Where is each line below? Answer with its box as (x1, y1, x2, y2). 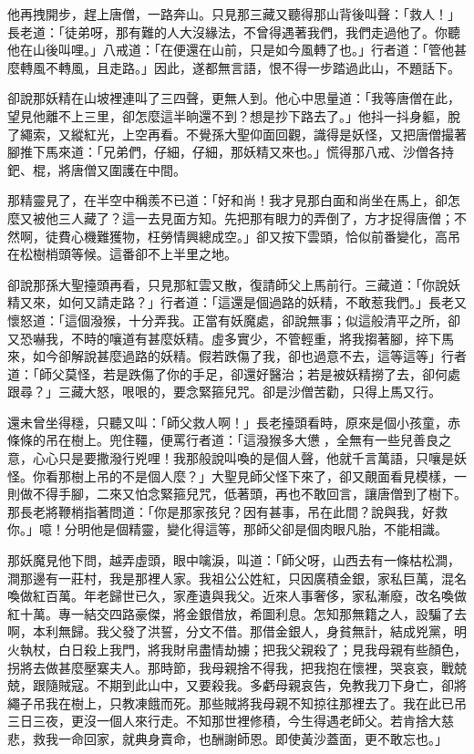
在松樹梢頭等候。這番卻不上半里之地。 (7, 244, 237, 263)
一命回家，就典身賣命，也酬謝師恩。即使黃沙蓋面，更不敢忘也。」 (57, 728, 448, 748)
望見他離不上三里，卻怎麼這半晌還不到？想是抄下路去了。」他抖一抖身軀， (7, 106, 448, 125)
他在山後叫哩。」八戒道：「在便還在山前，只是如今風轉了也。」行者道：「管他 (7, 40, 454, 59)
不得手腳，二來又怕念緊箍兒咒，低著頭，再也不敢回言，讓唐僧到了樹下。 (32, 484, 467, 503)
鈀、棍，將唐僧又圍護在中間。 (7, 160, 186, 179)
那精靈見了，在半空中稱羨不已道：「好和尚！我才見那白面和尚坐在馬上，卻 (7, 191, 448, 210)
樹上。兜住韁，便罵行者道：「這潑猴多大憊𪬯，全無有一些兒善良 (70, 430, 438, 449)
